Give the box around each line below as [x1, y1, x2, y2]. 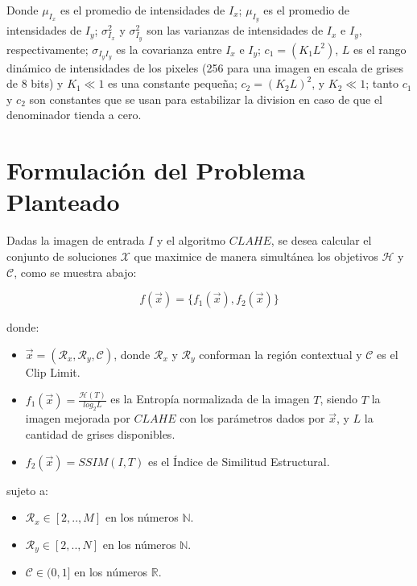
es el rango [353, 40, 407, 57]
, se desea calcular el [270, 232, 372, 249]
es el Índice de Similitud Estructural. [147, 452, 330, 469]
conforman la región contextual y [199, 345, 362, 362]
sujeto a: [6, 481, 48, 498]
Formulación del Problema [6, 154, 306, 187]
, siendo [320, 390, 358, 407]
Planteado [6, 185, 120, 218]
